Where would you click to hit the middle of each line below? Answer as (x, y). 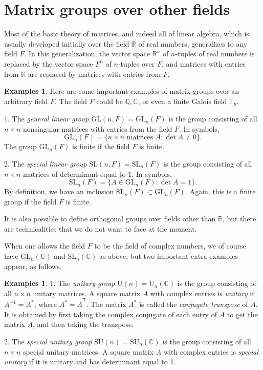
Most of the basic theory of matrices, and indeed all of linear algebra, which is (127, 34)
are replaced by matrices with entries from (94, 74)
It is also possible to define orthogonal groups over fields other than (110, 219)
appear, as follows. (33, 266)
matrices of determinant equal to (74, 173)
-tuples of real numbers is (215, 54)
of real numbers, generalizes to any (193, 43)
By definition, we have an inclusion (59, 191)
